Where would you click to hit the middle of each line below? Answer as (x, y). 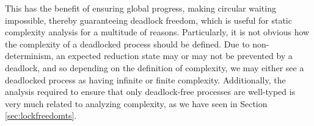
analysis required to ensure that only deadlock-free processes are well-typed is (150, 92)
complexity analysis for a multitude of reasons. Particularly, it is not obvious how (157, 32)
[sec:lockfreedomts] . (41, 115)
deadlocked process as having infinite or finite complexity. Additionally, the (145, 79)
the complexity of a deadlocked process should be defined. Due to (127, 44)
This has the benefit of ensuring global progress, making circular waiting (141, 8)
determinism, (29, 56)
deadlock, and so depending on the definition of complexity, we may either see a (155, 67)
